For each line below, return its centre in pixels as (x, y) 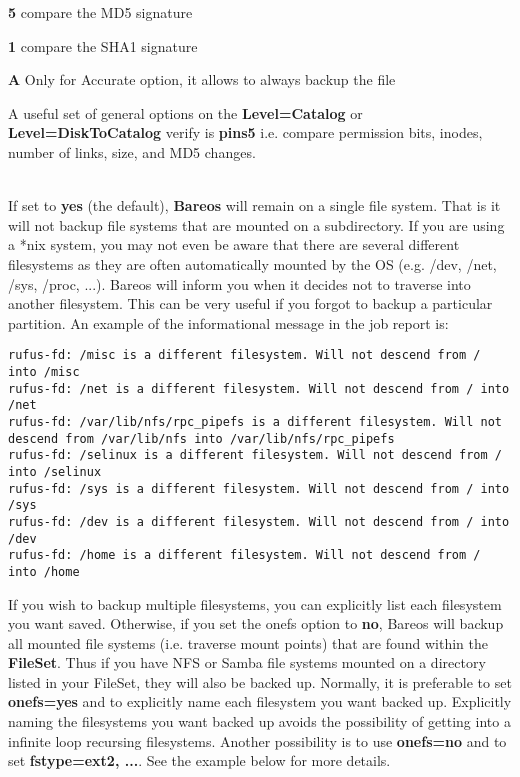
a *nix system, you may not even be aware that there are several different (234, 244)
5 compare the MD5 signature (100, 12)
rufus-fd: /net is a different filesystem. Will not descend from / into (259, 388)
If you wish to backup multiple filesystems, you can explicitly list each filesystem (255, 603)
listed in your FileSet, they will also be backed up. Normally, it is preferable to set (260, 681)
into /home (44, 571)
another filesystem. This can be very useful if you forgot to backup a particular (250, 303)
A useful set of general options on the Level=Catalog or (185, 112)
